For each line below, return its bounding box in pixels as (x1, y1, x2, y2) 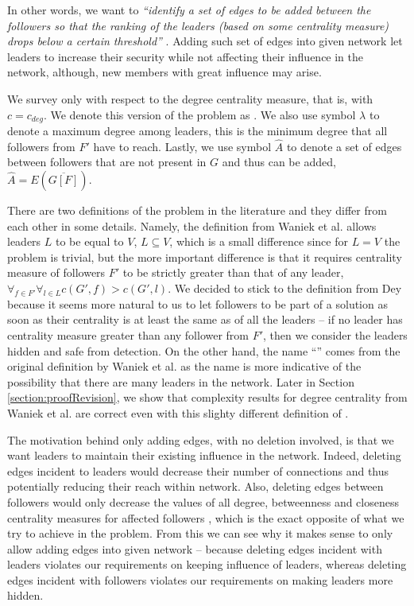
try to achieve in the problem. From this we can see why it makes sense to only (7, 525, 393, 542)
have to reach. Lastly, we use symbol (93, 138, 272, 154)
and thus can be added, (222, 153, 336, 170)
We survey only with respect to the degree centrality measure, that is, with (7, 90, 373, 107)
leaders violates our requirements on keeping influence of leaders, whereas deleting (7, 556, 407, 573)
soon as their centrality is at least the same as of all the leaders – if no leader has (7, 311, 403, 328)
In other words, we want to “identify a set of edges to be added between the (7, 2, 371, 17)
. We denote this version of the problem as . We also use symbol (43, 106, 356, 122)
